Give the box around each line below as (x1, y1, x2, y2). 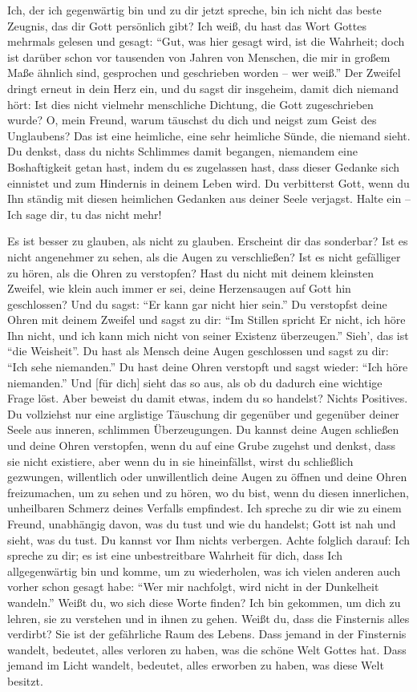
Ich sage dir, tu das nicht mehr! (7, 205, 162, 222)
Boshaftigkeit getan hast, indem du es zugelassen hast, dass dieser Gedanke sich (7, 158, 400, 175)
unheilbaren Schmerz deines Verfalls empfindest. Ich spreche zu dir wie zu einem (7, 500, 402, 516)
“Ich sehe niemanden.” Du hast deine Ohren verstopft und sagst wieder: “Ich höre (7, 358, 408, 375)
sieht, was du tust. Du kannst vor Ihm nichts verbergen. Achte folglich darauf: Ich (7, 531, 411, 548)
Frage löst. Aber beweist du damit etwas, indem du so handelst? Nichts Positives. (7, 390, 408, 407)
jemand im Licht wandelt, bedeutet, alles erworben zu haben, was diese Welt (7, 657, 384, 674)
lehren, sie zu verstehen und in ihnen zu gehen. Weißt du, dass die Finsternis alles (7, 609, 410, 626)
